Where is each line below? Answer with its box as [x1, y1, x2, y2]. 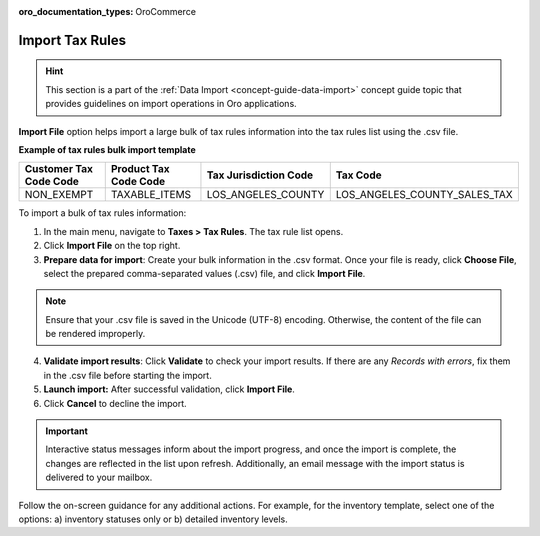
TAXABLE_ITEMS [110, 188, 192, 202]
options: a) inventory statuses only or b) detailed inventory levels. [18, 513, 289, 525]
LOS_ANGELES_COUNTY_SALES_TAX [335, 188, 514, 202]
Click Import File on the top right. [43, 240, 181, 252]
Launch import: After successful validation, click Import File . [43, 383, 295, 395]
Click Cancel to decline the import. [43, 397, 187, 409]
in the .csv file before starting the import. [43, 369, 212, 381]
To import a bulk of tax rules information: [18, 207, 187, 219]
